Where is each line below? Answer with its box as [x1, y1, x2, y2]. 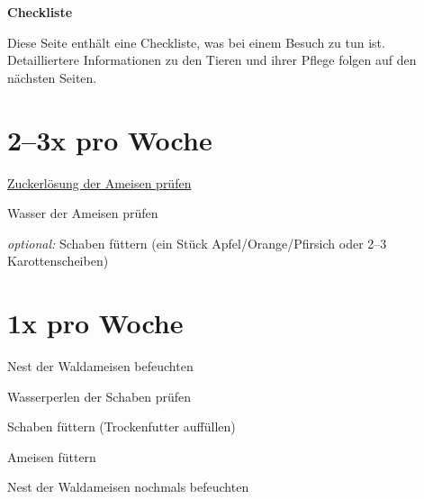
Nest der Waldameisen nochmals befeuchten [7, 477, 249, 496]
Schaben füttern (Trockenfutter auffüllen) [7, 417, 236, 436]
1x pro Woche [7, 304, 184, 341]
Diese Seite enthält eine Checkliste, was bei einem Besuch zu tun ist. [7, 32, 385, 51]
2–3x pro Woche [7, 121, 212, 158]
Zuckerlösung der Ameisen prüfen [7, 173, 192, 192]
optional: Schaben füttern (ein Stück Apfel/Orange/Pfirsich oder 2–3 [7, 233, 387, 252]
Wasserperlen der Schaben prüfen [7, 386, 192, 405]
